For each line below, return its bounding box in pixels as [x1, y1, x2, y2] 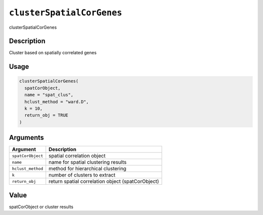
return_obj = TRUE [24, 113, 68, 118]
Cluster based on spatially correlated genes [9, 50, 97, 56]
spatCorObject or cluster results [9, 204, 74, 210]
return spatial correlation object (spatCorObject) [48, 178, 159, 185]
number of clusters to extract [48, 172, 115, 178]
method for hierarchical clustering [48, 165, 127, 172]
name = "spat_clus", [24, 92, 74, 98]
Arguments [9, 134, 44, 142]
